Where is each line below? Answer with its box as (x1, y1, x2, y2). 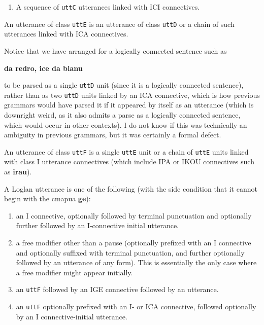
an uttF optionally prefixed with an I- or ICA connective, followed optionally (16, 301, 256, 312)
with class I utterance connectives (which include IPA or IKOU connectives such (4, 156, 254, 167)
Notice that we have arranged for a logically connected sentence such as (4, 45, 227, 56)
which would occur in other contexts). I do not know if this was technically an (4, 119, 247, 130)
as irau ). (4, 166, 32, 177)
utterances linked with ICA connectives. (4, 28, 128, 39)
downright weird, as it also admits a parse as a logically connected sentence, (4, 110, 241, 120)
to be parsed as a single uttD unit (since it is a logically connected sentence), (4, 80, 244, 90)
